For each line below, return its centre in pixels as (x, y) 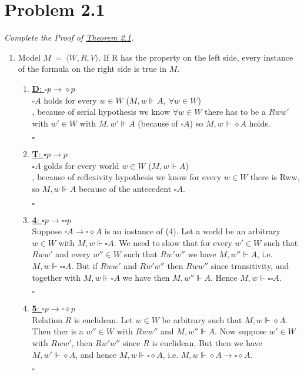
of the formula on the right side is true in (92, 69)
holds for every (70, 100)
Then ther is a (58, 331)
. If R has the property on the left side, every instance (196, 57)
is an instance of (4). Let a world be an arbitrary (192, 231)
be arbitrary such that (202, 319)
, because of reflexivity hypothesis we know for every (127, 177)
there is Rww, (275, 177)
